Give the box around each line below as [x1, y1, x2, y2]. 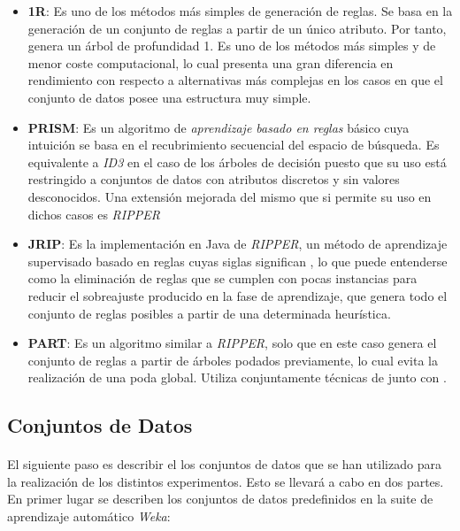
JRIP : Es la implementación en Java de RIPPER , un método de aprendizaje [27, 235, 448, 253]
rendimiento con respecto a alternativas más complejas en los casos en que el [27, 71, 443, 89]
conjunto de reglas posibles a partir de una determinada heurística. [27, 304, 391, 322]
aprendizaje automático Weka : [7, 507, 171, 526]
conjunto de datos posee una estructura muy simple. [27, 88, 311, 106]
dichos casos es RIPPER [27, 204, 160, 223]
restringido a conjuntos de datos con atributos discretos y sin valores [27, 170, 400, 189]
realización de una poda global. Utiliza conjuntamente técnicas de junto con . [27, 368, 447, 387]
